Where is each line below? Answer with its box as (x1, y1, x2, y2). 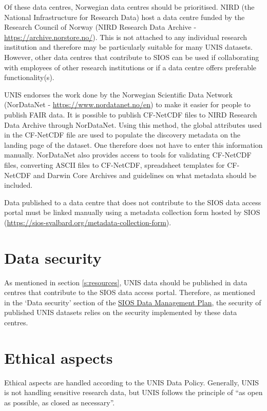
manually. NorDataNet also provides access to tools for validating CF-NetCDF (4, 149, 252, 160)
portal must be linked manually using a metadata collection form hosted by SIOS (4, 207, 260, 218)
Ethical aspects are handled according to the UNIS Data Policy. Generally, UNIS (4, 377, 259, 387)
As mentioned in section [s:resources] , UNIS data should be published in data (4, 277, 247, 287)
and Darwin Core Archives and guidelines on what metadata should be (33, 169, 257, 180)
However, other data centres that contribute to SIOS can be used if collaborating (4, 51, 259, 62)
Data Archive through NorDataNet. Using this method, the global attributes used (4, 119, 262, 130)
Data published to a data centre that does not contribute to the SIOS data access (4, 197, 261, 207)
